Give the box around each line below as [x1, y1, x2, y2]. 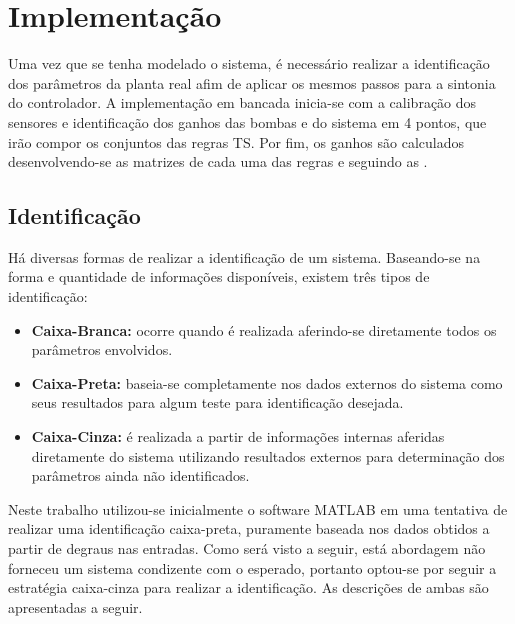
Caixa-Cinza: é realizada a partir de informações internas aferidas [31, 426, 445, 447]
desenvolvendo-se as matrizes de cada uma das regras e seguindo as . [8, 151, 428, 172]
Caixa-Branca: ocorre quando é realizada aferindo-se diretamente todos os [31, 319, 497, 340]
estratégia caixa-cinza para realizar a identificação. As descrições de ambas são [8, 577, 489, 598]
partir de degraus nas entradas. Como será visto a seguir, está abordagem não [8, 538, 486, 559]
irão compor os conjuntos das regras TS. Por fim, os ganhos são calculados [8, 131, 464, 152]
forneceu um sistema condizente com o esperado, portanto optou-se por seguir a [8, 557, 497, 578]
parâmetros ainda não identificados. [31, 465, 250, 486]
